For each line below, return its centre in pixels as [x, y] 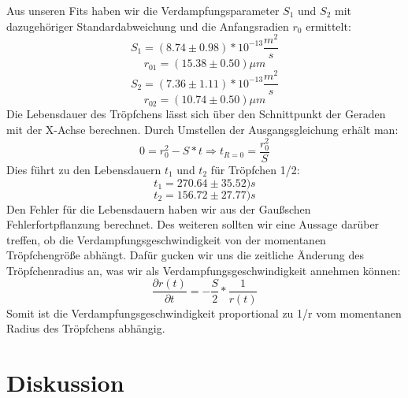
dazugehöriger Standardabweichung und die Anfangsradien [148, 26]
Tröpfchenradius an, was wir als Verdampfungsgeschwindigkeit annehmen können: [204, 270]
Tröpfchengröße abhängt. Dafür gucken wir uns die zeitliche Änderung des [185, 255]
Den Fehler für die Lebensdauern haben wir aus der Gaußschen [159, 208]
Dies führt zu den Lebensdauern [84, 169]
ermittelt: [328, 26]
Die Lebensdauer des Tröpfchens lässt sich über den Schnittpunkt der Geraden [196, 114]
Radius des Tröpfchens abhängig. [86, 328]
